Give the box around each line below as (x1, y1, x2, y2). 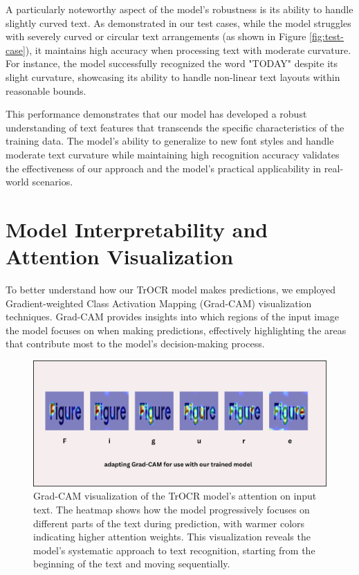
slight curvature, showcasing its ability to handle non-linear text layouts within (6, 69, 340, 84)
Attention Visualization (6, 242, 234, 271)
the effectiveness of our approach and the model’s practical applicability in (6, 161, 322, 175)
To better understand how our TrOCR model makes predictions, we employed (6, 282, 335, 297)
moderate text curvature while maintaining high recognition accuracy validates (6, 147, 340, 161)
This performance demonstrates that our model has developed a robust (6, 107, 307, 121)
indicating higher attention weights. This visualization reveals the (33, 529, 311, 544)
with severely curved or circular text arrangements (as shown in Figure (6, 29, 306, 44)
